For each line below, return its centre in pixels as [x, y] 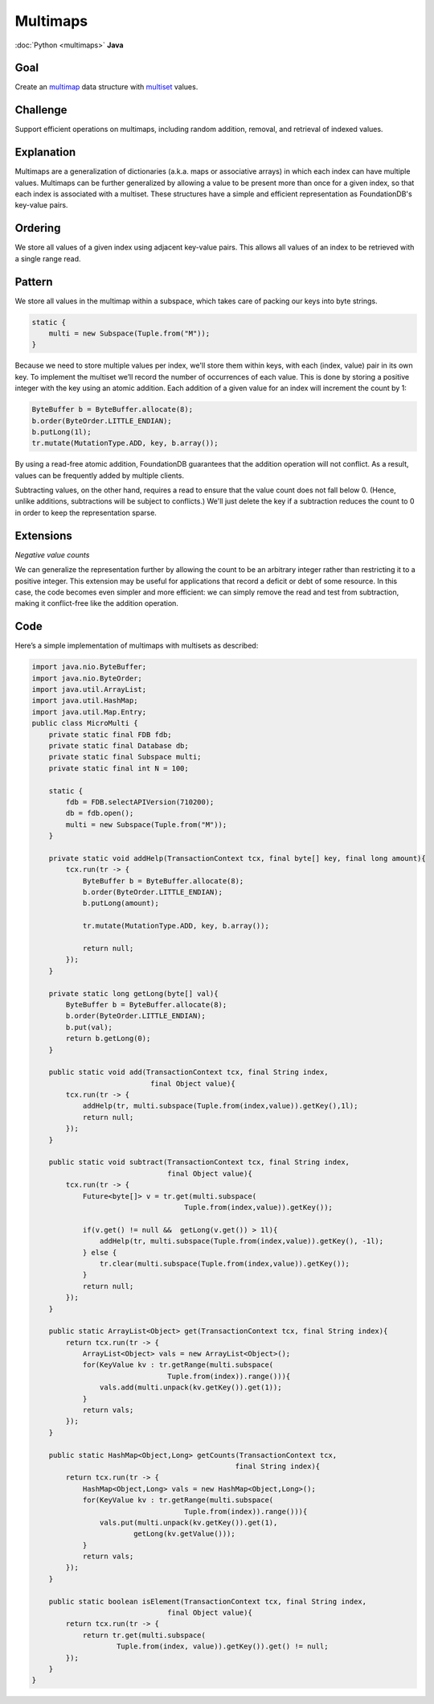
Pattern [34, 282]
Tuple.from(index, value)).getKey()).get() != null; [223, 1646]
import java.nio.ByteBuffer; [89, 667]
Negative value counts [52, 554]
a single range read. [48, 258]
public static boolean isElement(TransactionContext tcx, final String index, [208, 1601]
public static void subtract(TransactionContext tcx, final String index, [199, 1162]
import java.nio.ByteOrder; [87, 678]
